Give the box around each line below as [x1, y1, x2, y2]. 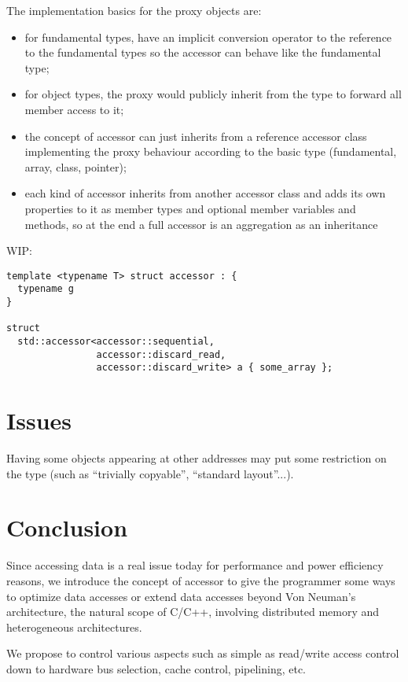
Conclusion [6, 511, 128, 544]
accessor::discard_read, [96, 348, 226, 360]
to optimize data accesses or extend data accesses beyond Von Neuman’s [6, 588, 356, 604]
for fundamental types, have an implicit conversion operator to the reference [24, 28, 392, 45]
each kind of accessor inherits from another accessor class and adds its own [24, 185, 386, 201]
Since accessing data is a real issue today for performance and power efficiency [6, 557, 384, 573]
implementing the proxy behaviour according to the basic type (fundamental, [24, 143, 397, 160]
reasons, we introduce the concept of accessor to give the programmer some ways [6, 573, 395, 588]
